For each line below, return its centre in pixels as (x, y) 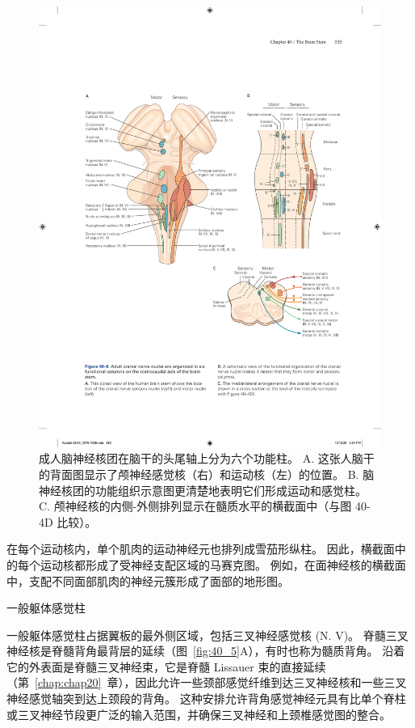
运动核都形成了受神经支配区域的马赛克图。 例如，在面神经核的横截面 (223, 564)
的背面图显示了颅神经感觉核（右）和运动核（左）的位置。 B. (199, 474)
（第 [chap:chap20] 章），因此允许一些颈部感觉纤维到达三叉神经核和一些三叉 (207, 682)
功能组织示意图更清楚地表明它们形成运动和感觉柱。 (231, 490)
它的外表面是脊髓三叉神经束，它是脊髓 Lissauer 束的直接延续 (166, 666)
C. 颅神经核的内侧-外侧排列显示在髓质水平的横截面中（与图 (195, 506)
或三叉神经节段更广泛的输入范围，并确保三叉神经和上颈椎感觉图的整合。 (199, 714)
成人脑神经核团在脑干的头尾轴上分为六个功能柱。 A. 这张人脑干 (207, 458)
